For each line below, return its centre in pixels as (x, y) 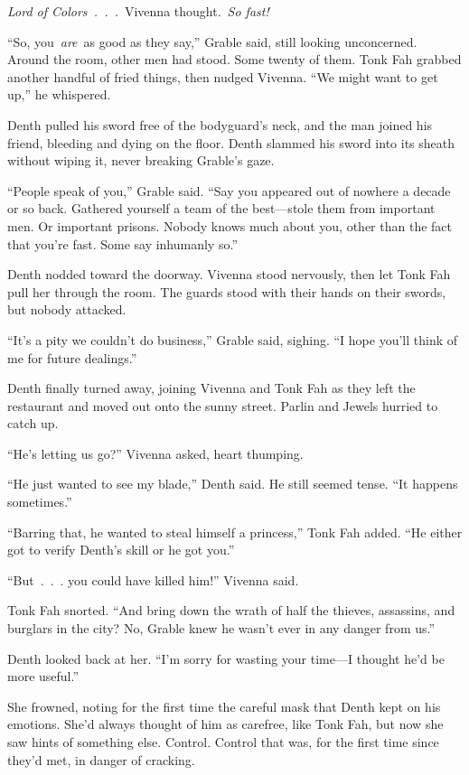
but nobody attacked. (67, 309)
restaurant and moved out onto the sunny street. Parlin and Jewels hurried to (223, 405)
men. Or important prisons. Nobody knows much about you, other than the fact (230, 225)
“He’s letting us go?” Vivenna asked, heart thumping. (155, 453)
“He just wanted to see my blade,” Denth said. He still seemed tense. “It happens (233, 484)
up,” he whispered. (59, 94)
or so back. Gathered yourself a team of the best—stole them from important (221, 208)
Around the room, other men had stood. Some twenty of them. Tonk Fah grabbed (234, 59)
